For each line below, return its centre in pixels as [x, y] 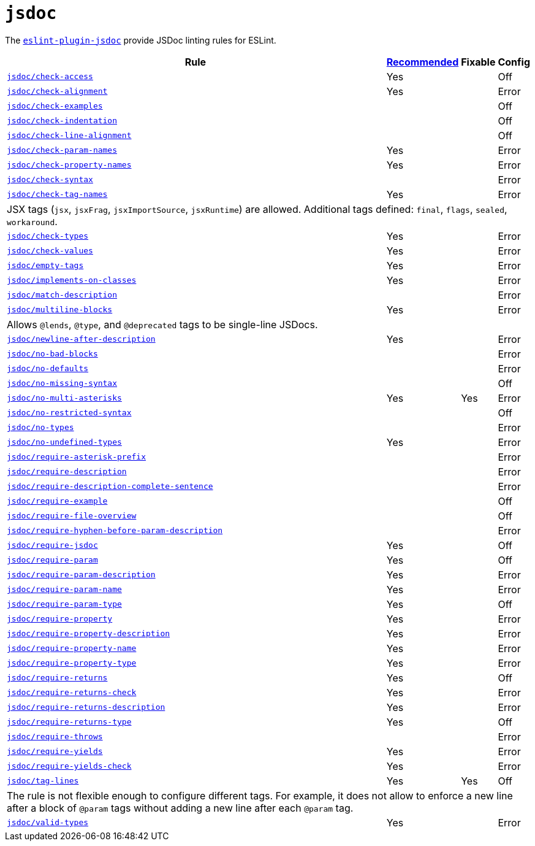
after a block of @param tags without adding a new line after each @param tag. [180, 808]
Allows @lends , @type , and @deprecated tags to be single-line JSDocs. [162, 324]
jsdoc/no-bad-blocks [52, 354]
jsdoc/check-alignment [57, 91]
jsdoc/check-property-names [69, 165]
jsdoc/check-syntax [50, 180]
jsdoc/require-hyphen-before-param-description [115, 531]
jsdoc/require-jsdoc [52, 545]
